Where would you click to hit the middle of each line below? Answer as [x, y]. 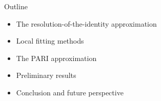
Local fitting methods [50, 41]
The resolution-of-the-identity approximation [86, 23]
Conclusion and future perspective [70, 92]
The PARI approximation [56, 58]
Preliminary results [46, 75]
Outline [16, 6]
